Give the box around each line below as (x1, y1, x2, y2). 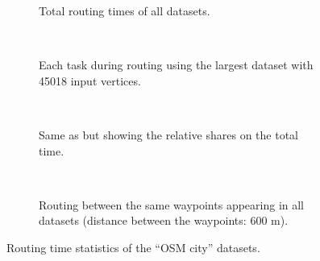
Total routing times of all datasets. (39, 2, 210, 19)
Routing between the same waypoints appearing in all (39, 196, 304, 213)
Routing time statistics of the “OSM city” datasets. (6, 238, 260, 255)
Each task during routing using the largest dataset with (39, 56, 314, 73)
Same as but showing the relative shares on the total (39, 126, 298, 143)
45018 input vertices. (39, 72, 141, 89)
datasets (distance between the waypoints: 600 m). (39, 212, 289, 229)
